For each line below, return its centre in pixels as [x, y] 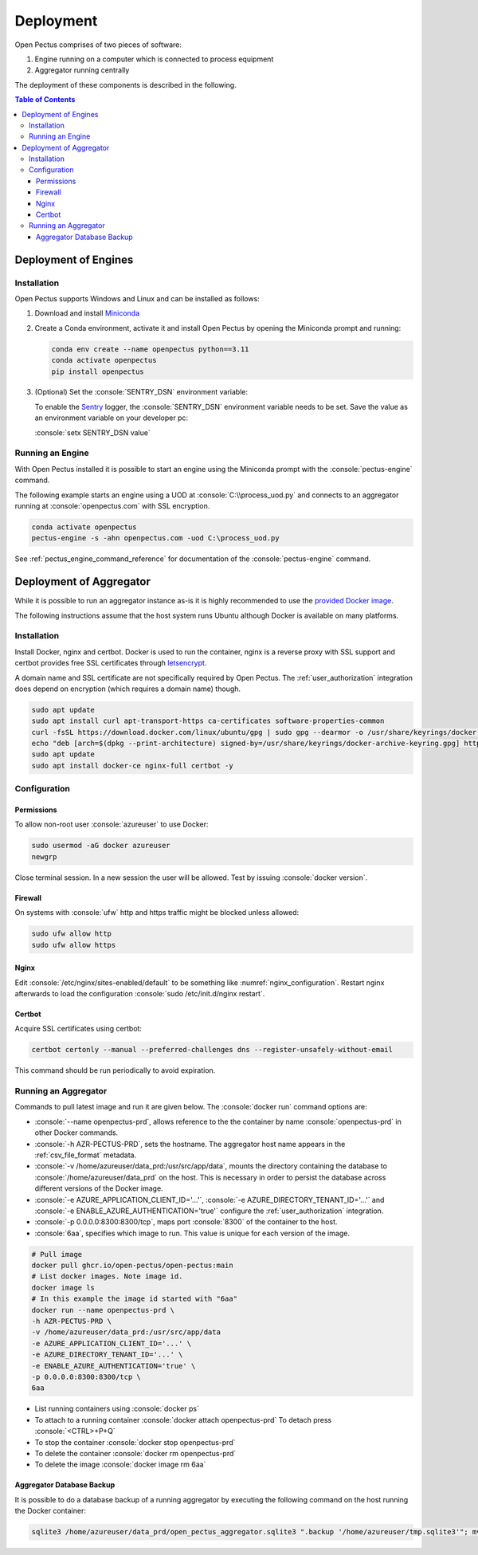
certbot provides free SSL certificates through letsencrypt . [111, 663]
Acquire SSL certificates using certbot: [78, 1029]
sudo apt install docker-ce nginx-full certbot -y [133, 766]
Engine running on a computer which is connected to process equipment [154, 59]
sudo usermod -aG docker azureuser [101, 846]
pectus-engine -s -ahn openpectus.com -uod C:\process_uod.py [155, 538]
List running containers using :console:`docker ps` [117, 1409]
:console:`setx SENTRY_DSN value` [92, 432]
